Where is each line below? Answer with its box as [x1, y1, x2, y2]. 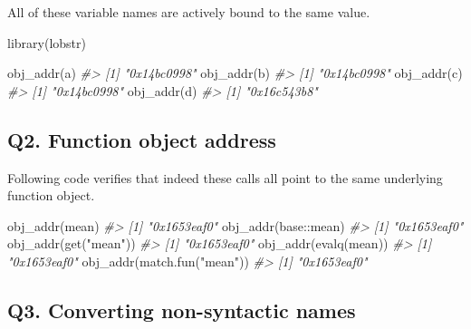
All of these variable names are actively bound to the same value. [7, 3, 370, 21]
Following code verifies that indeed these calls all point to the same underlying [7, 168, 443, 187]
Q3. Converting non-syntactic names [7, 295, 356, 324]
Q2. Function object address [7, 125, 276, 153]
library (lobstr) [7, 33, 86, 52]
